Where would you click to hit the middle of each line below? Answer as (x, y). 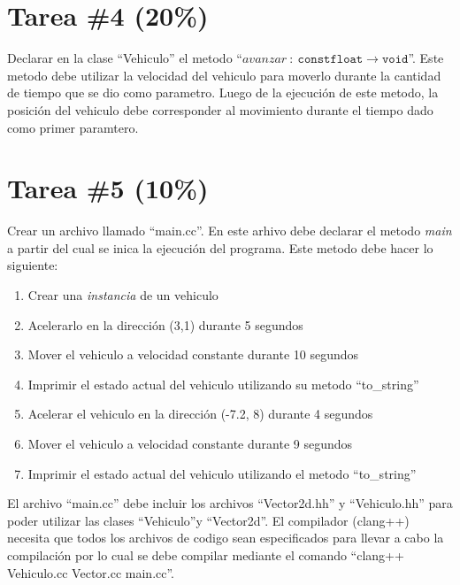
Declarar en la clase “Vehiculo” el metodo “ (125, 58)
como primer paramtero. (73, 127)
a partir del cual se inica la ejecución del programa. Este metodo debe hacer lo (220, 247)
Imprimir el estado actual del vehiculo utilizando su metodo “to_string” (223, 384)
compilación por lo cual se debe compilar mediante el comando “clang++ (206, 554)
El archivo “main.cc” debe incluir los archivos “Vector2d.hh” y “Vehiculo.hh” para (230, 503)
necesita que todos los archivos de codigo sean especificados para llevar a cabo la (226, 538)
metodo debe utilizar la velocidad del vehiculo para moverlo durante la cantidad (224, 75)
